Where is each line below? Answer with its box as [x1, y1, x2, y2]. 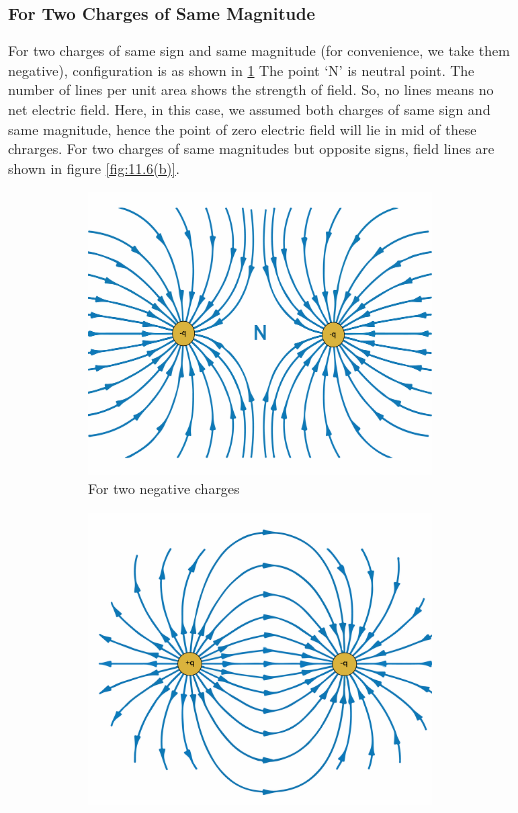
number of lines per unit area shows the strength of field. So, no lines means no [8, 79, 494, 100]
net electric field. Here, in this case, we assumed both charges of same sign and [8, 99, 491, 119]
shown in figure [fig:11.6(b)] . [8, 157, 180, 178]
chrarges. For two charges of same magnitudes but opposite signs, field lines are [8, 138, 495, 159]
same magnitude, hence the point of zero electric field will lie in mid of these [8, 118, 477, 139]
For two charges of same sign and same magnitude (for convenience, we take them [8, 40, 510, 61]
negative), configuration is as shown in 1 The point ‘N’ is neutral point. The [8, 59, 475, 80]
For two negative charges [88, 478, 240, 499]
